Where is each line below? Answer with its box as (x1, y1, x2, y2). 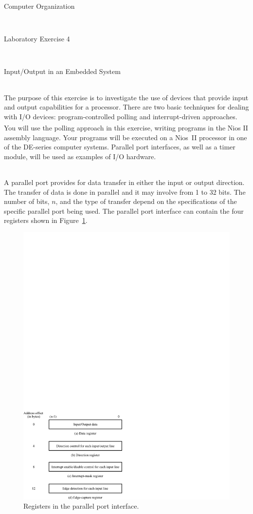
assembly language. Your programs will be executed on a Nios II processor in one (4, 132, 247, 142)
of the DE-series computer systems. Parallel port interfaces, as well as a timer (4, 142, 235, 152)
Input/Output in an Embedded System (4, 66, 121, 76)
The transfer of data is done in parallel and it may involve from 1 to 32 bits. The (4, 186, 246, 197)
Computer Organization (4, 1, 75, 11)
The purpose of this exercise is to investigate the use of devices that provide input (4, 92, 249, 102)
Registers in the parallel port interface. (23, 501, 139, 511)
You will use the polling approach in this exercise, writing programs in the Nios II (4, 123, 248, 132)
